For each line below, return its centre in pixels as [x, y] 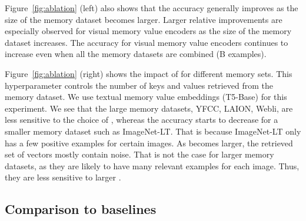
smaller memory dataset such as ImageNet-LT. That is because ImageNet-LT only [153, 131]
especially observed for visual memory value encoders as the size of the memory [148, 31]
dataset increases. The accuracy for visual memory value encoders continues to [147, 42]
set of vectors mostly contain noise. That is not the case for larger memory [139, 154]
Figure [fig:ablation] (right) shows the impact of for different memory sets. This [149, 73]
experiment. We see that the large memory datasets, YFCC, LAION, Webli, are [149, 108]
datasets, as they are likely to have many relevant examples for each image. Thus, [152, 165]
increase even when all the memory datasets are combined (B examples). [136, 54]
